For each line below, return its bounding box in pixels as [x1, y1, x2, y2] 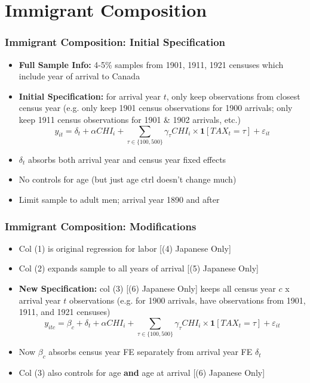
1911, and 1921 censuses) [19, 305, 111, 318]
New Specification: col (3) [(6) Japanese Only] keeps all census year [19, 282, 276, 295]
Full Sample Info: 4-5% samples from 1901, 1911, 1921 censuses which [19, 58, 284, 70]
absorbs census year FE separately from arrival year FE [48, 345, 253, 358]
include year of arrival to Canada [19, 70, 140, 82]
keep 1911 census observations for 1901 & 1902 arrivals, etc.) [19, 113, 241, 125]
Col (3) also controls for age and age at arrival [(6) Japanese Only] [19, 366, 265, 378]
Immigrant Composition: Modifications [5, 218, 197, 233]
